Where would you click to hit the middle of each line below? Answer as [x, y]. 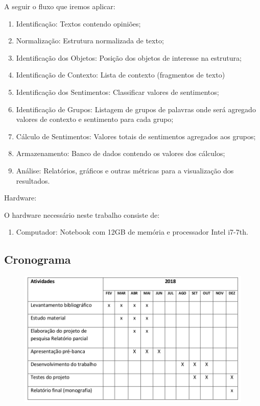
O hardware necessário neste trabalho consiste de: [82, 214]
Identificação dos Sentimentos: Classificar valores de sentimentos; [117, 92]
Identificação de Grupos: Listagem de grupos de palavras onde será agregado [136, 109]
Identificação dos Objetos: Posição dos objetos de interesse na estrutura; [129, 57]
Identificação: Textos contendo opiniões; [78, 23]
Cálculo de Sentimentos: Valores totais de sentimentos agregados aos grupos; [136, 136]
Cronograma [38, 259]
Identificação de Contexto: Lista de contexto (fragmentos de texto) [121, 75]
